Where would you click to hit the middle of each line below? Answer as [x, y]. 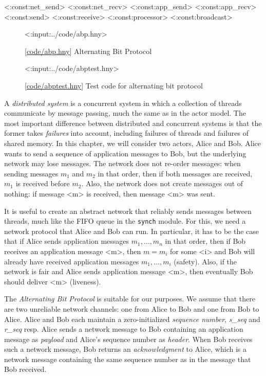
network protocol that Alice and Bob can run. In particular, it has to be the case [131, 231]
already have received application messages [72, 261]
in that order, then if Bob [205, 241]
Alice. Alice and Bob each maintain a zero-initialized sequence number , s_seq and [132, 319]
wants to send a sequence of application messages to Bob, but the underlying [125, 153]
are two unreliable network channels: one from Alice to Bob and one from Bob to [132, 308]
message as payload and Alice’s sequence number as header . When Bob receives [128, 339]
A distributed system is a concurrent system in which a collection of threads [123, 103]
